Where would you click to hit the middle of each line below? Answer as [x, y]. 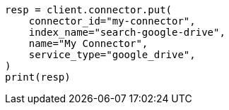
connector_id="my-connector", [112, 21]
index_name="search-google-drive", [127, 32]
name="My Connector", [88, 43]
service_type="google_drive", [112, 55]
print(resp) [38, 77]
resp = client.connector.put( [89, 10]
